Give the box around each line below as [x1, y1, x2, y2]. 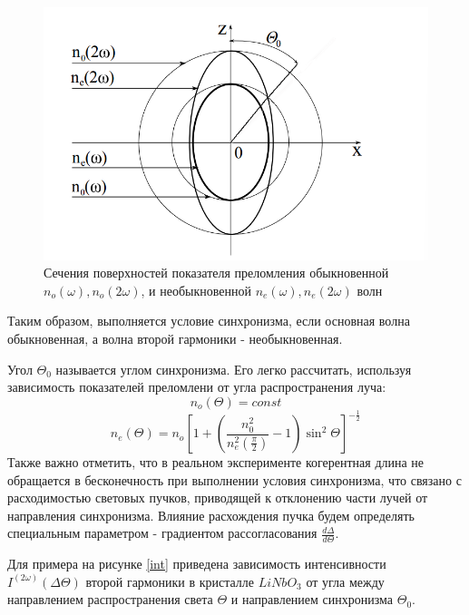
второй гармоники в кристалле [85, 571, 255, 591]
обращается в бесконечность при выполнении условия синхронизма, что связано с [7, 470, 462, 489]
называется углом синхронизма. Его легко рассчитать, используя [55, 359, 412, 378]
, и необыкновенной [141, 280, 251, 299]
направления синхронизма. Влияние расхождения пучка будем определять [7, 505, 415, 524]
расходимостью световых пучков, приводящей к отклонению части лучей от [7, 488, 428, 507]
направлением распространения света [7, 590, 213, 609]
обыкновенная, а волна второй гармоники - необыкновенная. [7, 328, 343, 347]
